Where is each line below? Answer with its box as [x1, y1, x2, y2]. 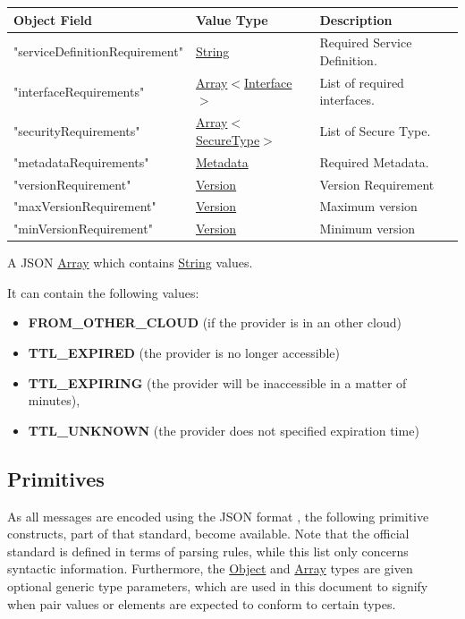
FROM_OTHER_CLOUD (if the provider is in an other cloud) [28, 313, 402, 332]
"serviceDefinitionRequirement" [13, 42, 183, 61]
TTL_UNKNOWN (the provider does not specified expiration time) [28, 420, 419, 439]
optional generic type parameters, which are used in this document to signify [7, 577, 428, 596]
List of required [319, 72, 404, 91]
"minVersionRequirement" [13, 219, 153, 238]
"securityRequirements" [13, 122, 140, 140]
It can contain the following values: [7, 283, 199, 301]
